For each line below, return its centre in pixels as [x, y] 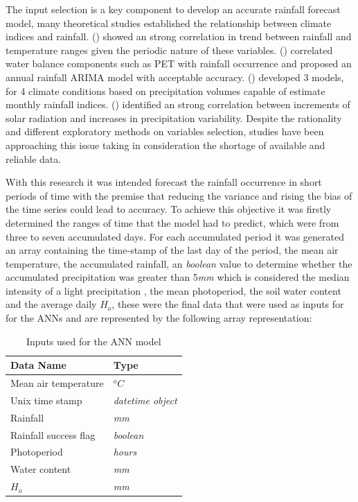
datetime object [145, 400]
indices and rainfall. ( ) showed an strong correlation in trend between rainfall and [179, 36]
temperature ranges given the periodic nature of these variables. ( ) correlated [169, 50]
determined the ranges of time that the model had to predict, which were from [172, 222]
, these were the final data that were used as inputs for [228, 304]
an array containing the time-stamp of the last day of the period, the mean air [172, 250]
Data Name [38, 365]
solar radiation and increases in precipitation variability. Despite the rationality [174, 118]
